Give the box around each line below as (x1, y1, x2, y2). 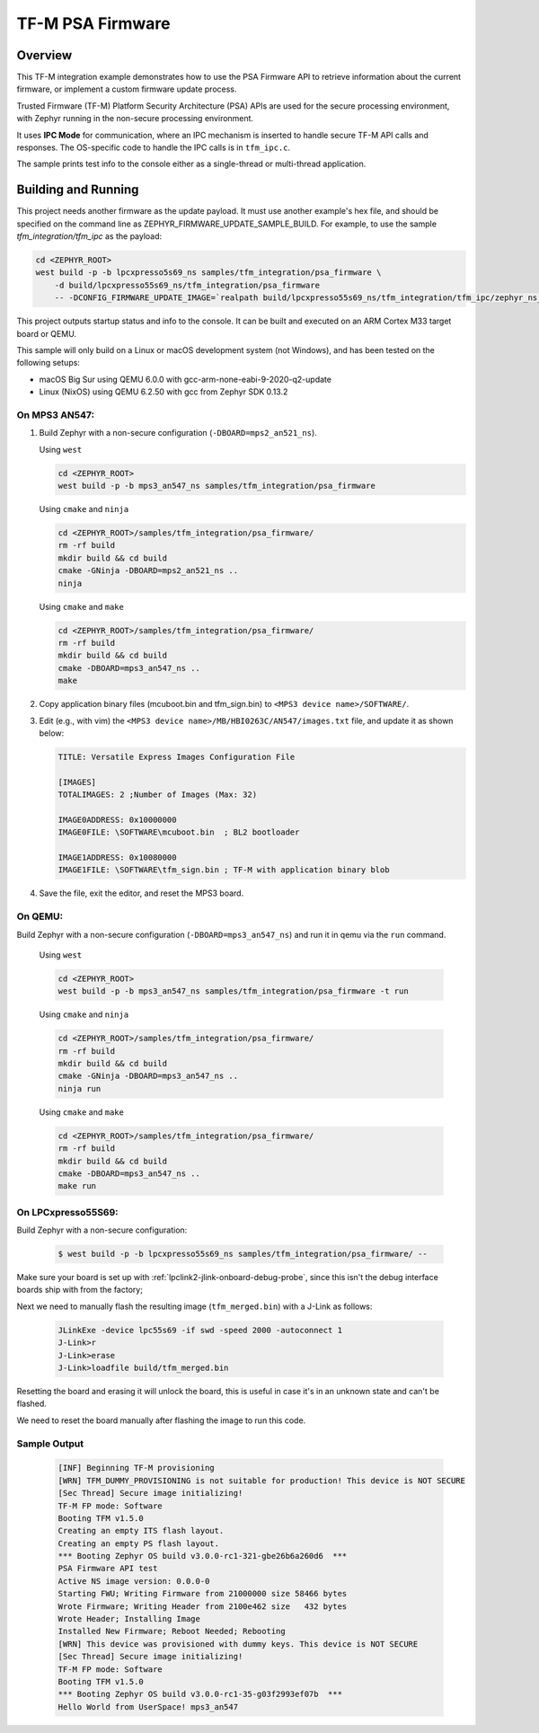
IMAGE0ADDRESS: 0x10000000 (57, 814, 177, 825)
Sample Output (16, 1437, 84, 1450)
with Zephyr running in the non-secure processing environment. (16, 113, 254, 124)
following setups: (16, 358, 81, 368)
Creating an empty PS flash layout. (57, 1538, 220, 1549)
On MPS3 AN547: (16, 409, 94, 421)
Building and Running (16, 182, 139, 198)
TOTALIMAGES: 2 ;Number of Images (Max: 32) (57, 790, 258, 800)
